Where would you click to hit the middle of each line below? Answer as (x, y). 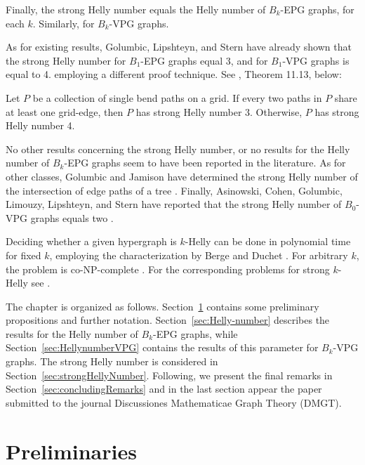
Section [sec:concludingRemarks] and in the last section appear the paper (164, 389)
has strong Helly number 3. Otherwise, (219, 111)
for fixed (24, 255)
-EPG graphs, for (317, 9)
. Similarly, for (64, 23)
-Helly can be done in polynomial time (268, 241)
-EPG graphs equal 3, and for (204, 60)
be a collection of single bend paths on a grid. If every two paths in (177, 97)
